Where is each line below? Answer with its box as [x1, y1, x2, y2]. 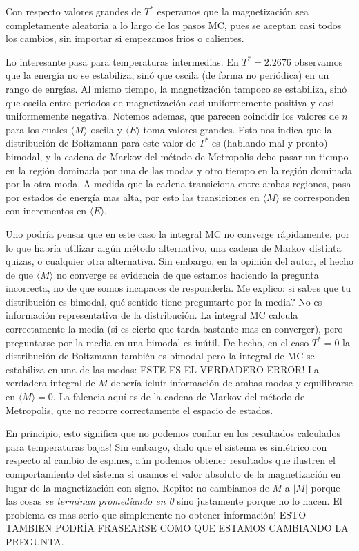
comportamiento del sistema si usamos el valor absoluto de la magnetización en [6, 467, 341, 480]
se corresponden [282, 189, 350, 204]
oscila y [90, 122, 123, 136]
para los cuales [6, 122, 68, 136]
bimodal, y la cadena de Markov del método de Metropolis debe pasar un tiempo [6, 149, 349, 163]
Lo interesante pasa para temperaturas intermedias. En [6, 54, 239, 68]
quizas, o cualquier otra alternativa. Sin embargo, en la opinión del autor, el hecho [6, 254, 353, 268]
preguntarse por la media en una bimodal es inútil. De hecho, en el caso [6, 335, 309, 349]
